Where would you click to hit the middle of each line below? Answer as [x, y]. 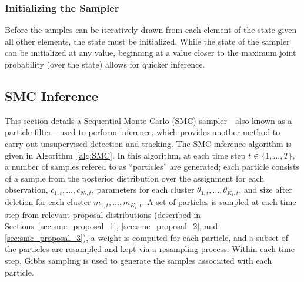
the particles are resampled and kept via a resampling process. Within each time [150, 249]
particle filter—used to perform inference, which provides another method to [143, 132]
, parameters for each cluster [143, 189]
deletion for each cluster [48, 202]
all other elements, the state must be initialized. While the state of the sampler [147, 41]
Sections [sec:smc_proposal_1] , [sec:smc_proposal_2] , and [111, 226]
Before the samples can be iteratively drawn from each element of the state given [151, 30]
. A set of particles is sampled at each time [219, 202]
